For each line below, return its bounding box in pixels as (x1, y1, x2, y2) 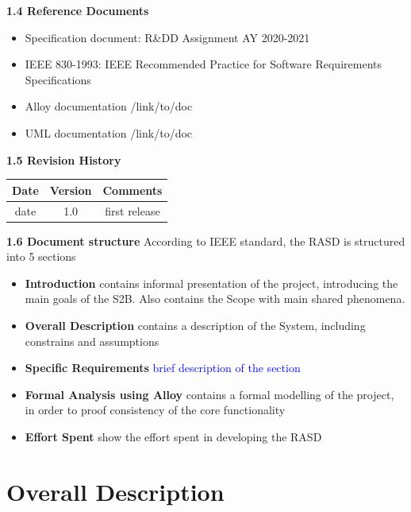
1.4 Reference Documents (6, 2, 149, 18)
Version (49, 181, 92, 198)
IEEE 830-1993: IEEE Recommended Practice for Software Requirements (25, 56, 382, 72)
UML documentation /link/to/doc (25, 124, 193, 141)
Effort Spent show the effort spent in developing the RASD (25, 428, 322, 444)
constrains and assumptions (25, 332, 159, 349)
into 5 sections (6, 248, 76, 265)
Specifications (25, 71, 91, 87)
